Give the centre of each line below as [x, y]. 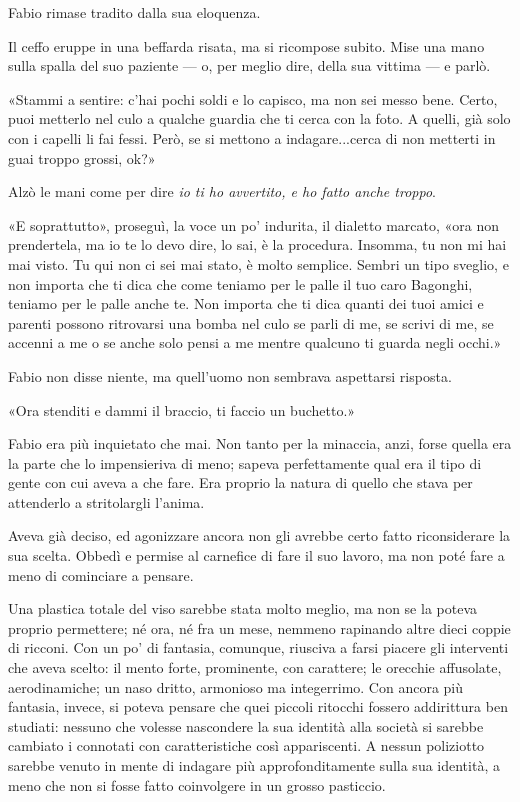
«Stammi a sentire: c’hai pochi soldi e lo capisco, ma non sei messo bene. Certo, [253, 98]
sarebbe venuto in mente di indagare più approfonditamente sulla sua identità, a [254, 765]
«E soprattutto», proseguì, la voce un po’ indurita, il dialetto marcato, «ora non [254, 224]
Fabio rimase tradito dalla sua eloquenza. [134, 12]
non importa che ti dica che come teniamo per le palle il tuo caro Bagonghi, [240, 283]
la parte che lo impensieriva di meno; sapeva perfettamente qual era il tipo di [245, 462]
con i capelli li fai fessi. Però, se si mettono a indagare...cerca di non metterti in [252, 137]
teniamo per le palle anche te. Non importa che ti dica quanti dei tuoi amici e [246, 303]
